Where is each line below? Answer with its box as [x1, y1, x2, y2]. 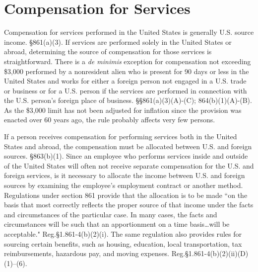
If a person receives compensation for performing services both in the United [4, 131, 237, 142]
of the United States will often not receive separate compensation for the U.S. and [4, 160, 254, 171]
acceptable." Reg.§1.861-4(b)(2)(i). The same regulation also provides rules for [4, 229, 242, 239]
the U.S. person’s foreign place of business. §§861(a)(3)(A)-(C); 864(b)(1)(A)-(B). [4, 95, 252, 105]
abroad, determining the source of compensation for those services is [4, 46, 212, 57]
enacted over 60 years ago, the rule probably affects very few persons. [4, 114, 215, 125]
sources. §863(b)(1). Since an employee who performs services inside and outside [4, 151, 248, 161]
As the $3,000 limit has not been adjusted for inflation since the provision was [4, 104, 242, 115]
